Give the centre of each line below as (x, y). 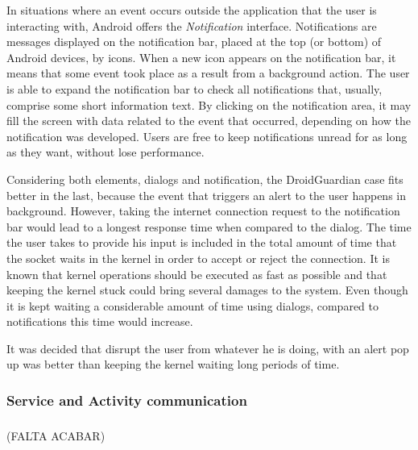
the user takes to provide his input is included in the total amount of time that (202, 242)
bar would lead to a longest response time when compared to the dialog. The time (209, 226)
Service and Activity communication (127, 400)
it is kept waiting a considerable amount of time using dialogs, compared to (192, 305)
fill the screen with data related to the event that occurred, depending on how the (209, 121)
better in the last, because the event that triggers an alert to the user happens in (207, 195)
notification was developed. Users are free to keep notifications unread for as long (207, 136)
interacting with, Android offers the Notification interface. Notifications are (192, 25)
